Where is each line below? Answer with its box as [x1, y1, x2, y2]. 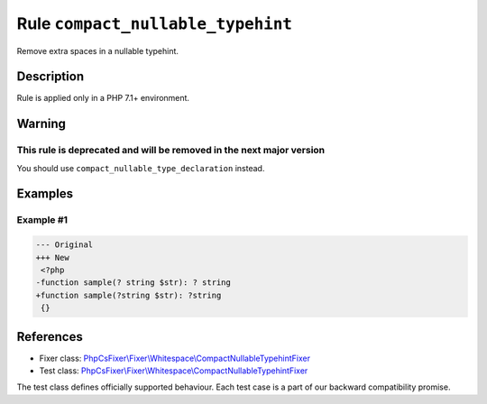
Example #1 [16, 214, 68, 226]
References [16, 329, 83, 344]
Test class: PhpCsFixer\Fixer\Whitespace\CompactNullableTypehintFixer [39, 365, 308, 376]
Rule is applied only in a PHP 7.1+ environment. [16, 93, 189, 104]
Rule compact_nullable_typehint [16, 14, 293, 33]
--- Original [35, 240, 94, 250]
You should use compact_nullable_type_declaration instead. [16, 162, 265, 173]
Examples [16, 186, 74, 202]
